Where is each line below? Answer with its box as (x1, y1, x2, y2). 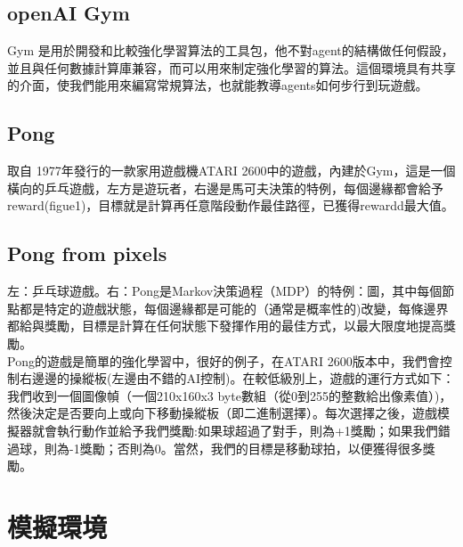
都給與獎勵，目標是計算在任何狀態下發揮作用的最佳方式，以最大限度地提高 (7, 316, 443, 335)
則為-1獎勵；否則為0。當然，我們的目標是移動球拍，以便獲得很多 (44, 438, 423, 457)
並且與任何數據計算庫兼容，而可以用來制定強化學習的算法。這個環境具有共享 (7, 58, 456, 77)
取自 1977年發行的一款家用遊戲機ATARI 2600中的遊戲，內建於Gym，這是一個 (7, 161, 456, 180)
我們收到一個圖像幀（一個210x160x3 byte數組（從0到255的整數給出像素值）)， (7, 386, 452, 404)
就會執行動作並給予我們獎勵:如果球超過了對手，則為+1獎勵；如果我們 (31, 420, 438, 439)
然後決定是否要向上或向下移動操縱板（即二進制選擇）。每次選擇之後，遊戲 (7, 404, 437, 422)
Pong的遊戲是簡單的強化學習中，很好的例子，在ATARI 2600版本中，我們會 (7, 351, 440, 370)
